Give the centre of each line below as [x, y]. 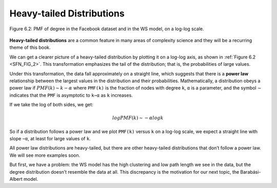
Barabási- [251, 172]
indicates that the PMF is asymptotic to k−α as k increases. [71, 95]
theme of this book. [30, 48]
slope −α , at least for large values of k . [50, 139]
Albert [16, 179]
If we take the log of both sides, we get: [51, 105]
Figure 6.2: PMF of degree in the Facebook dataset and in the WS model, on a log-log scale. [107, 29]
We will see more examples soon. [45, 155]
